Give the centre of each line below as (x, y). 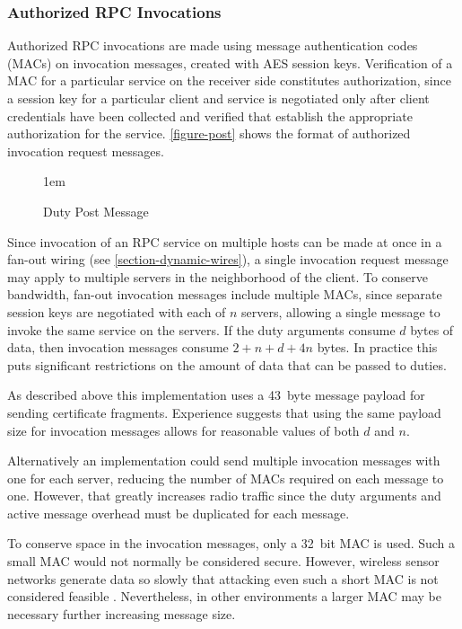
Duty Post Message (96, 211)
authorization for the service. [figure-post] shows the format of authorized (209, 133)
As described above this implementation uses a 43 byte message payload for (216, 395)
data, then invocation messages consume (118, 347)
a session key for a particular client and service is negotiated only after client (218, 98)
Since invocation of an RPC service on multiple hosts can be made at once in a (225, 241)
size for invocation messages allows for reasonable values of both (183, 430)
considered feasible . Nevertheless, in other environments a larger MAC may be (224, 596)
